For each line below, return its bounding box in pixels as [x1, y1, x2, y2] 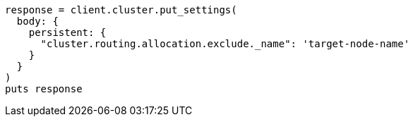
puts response [5, 83, 83, 94]
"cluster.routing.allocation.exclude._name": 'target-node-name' [40, 38, 410, 49]
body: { [16, 16, 59, 27]
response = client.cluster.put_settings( [5, 4, 237, 16]
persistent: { [28, 27, 107, 38]
